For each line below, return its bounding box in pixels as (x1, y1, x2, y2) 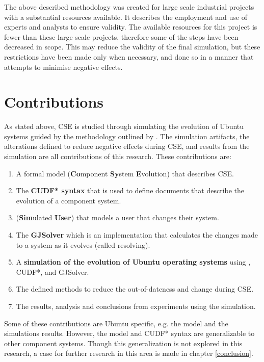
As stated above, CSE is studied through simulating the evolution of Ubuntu (4, 121, 244, 132)
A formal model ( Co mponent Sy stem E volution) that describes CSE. (16, 168, 234, 178)
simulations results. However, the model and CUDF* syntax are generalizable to (4, 328, 255, 339)
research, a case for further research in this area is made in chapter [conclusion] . (4, 348, 253, 358)
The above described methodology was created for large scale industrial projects (4, 2, 254, 12)
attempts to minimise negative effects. (4, 61, 123, 72)
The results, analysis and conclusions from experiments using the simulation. (16, 301, 256, 311)
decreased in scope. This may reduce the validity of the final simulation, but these (4, 41, 260, 52)
